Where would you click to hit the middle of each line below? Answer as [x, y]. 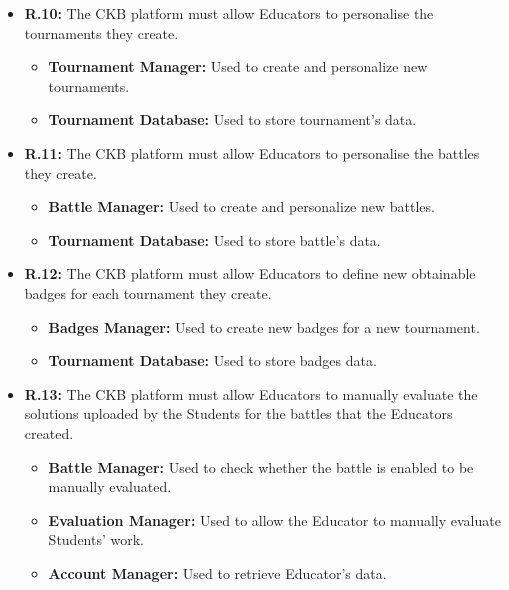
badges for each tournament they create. [148, 292]
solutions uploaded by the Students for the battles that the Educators [238, 413]
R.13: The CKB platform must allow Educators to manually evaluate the [251, 393]
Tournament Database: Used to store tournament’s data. [232, 119]
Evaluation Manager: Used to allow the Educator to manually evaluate [274, 519]
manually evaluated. [110, 486]
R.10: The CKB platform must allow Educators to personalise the [229, 13]
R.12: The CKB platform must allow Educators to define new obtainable [250, 273]
